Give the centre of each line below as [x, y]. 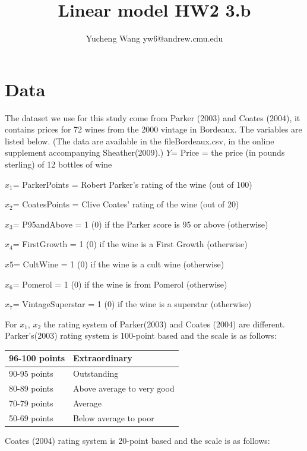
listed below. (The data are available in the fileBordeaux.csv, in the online [140, 141]
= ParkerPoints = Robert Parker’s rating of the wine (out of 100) [132, 184]
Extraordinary [103, 358]
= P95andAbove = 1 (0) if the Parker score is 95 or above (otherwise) [140, 224]
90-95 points [31, 373]
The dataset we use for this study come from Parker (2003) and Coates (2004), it [153, 117]
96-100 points [37, 358]
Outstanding [96, 373]
